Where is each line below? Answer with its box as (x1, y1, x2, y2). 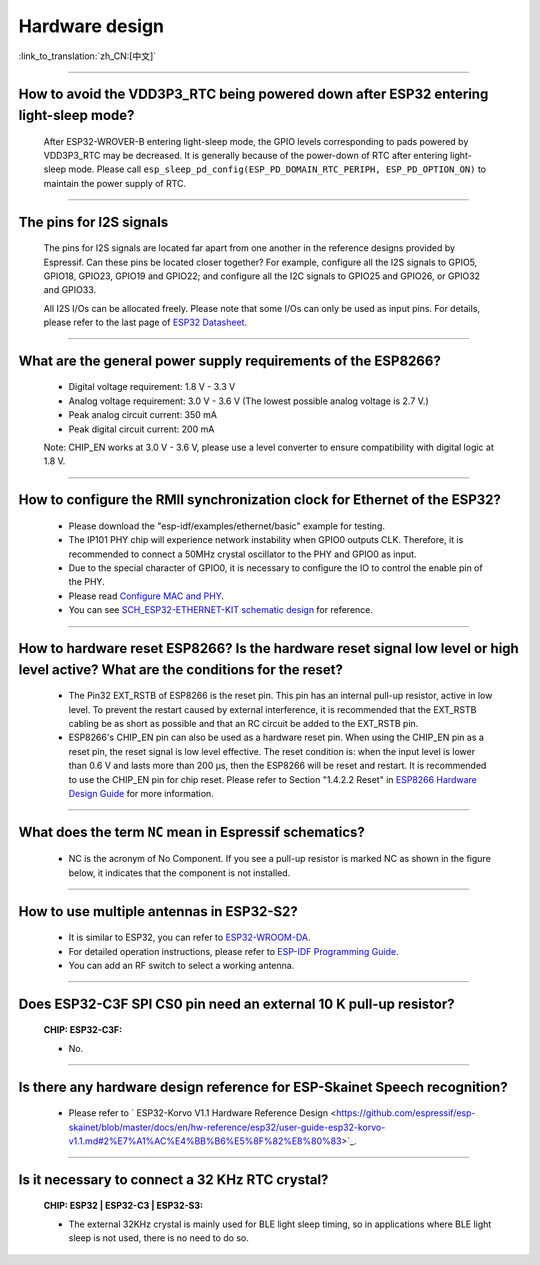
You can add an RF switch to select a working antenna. (68, 959, 295, 971)
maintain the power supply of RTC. (43, 177, 187, 189)
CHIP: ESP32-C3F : (43, 1024, 123, 1036)
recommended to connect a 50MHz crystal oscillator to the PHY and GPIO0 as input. (68, 548, 417, 560)
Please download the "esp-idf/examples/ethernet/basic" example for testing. (68, 520, 385, 532)
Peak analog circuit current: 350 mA (68, 409, 217, 421)
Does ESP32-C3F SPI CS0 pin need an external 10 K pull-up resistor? (18, 995, 455, 1012)
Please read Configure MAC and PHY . (68, 590, 225, 602)
